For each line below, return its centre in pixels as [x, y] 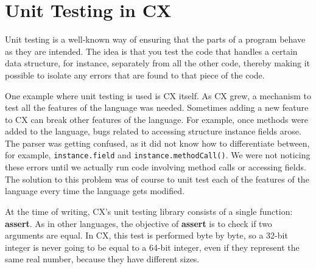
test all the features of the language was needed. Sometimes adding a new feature [157, 107]
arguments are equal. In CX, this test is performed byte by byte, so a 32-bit [146, 235]
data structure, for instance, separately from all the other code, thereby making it [158, 63]
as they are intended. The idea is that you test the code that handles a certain [151, 51]
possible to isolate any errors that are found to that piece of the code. [135, 75]
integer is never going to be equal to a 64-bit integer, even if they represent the [152, 247]
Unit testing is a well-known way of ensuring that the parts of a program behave [155, 39]
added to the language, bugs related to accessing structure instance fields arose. [153, 131]
